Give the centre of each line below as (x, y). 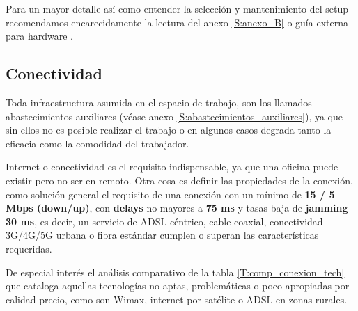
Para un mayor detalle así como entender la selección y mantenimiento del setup (177, 8)
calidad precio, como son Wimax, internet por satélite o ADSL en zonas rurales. (177, 299)
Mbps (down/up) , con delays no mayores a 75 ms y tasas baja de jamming (177, 208)
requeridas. (29, 248)
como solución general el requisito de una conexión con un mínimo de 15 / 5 (170, 194)
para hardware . (39, 36)
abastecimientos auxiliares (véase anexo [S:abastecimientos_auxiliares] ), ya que (174, 116)
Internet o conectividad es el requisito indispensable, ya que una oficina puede (172, 167)
